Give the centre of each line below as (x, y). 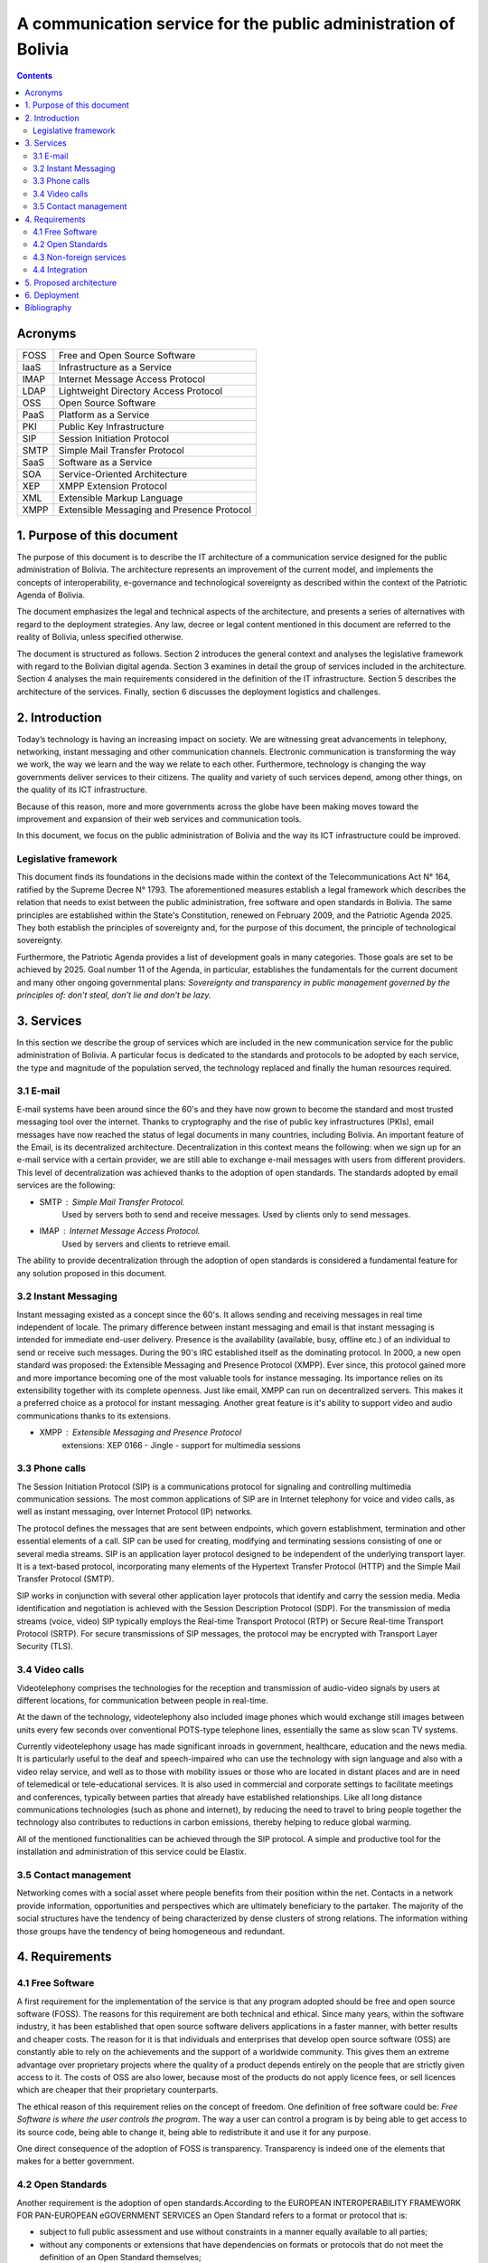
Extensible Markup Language (121, 498)
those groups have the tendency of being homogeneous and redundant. (151, 1931)
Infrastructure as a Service (115, 368)
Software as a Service (106, 463)
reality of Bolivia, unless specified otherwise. (100, 637)
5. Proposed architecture (71, 282)
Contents (35, 76)
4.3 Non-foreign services (80, 257)
